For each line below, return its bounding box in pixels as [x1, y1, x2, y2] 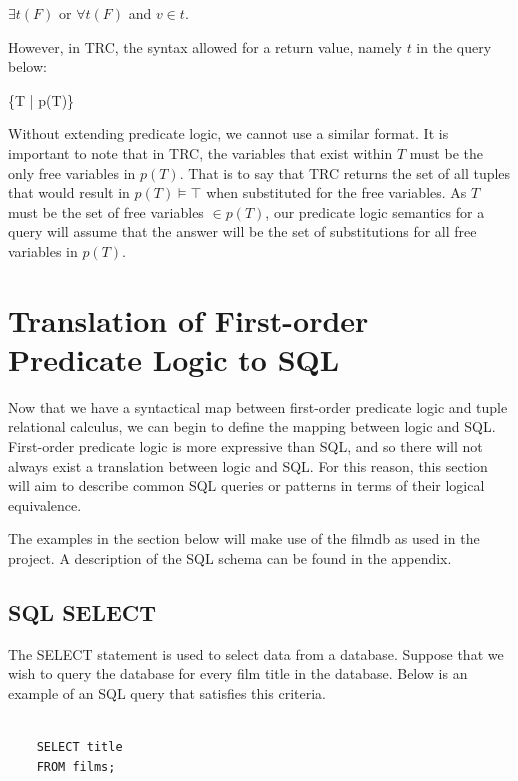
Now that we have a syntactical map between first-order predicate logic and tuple [8, 396, 508, 417]
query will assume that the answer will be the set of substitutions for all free [8, 221, 477, 242]
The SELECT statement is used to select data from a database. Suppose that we [8, 643, 504, 664]
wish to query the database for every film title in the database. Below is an [8, 663, 468, 684]
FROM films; [36, 759, 116, 774]
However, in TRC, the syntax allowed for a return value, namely [8, 36, 402, 57]
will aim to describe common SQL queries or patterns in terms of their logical [8, 475, 485, 496]
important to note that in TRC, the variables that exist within [8, 142, 393, 163]
